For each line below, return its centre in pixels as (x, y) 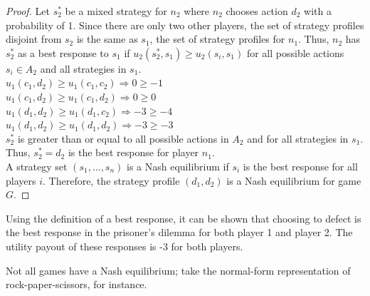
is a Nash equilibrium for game (294, 180)
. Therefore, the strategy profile (111, 180)
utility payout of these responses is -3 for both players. (125, 246)
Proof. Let (28, 11)
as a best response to (63, 52)
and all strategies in (83, 68)
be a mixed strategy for (116, 11)
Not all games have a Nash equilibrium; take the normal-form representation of (178, 270)
